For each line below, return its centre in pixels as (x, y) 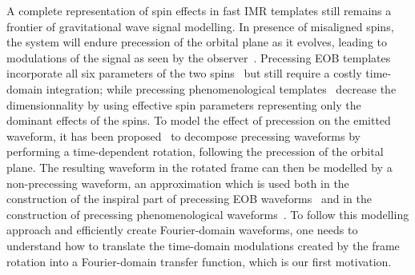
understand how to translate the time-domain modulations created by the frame (203, 245)
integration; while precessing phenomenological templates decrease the (221, 88)
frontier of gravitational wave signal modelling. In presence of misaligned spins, (200, 26)
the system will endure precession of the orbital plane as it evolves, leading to (197, 42)
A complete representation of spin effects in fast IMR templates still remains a (199, 10)
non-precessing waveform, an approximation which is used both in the (178, 183)
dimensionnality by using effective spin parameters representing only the (184, 104)
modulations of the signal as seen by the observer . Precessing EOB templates (199, 57)
